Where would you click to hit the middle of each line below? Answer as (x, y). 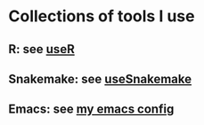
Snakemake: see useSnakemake (100, 78)
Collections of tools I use (102, 16)
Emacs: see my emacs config (91, 109)
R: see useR (41, 49)
